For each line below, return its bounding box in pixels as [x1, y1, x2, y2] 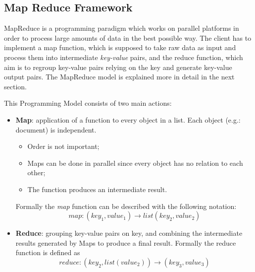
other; [27, 167, 46, 178]
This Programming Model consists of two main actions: [4, 98, 172, 108]
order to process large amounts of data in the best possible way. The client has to [4, 32, 252, 43]
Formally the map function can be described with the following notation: [15, 201, 237, 211]
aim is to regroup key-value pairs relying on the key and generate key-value [4, 62, 232, 72]
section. [4, 81, 27, 91]
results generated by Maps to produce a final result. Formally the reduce [15, 237, 236, 248]
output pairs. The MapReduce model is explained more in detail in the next [4, 71, 235, 82]
